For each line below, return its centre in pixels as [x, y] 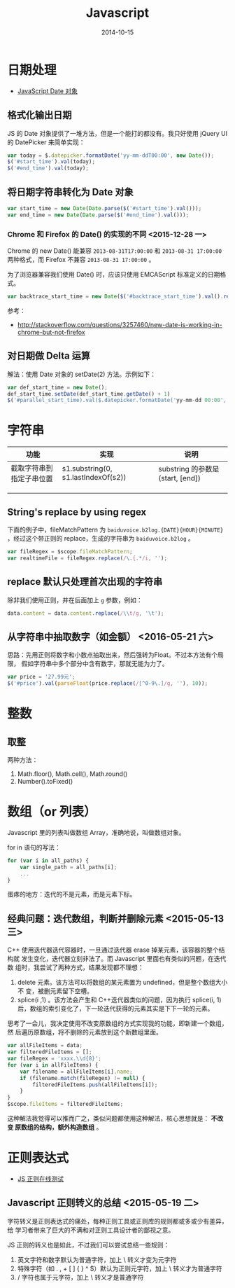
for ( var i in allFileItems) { [53, 1065]
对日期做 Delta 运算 [49, 356]
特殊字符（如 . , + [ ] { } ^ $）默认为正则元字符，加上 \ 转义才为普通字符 [120, 1268]
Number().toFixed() [45, 782]
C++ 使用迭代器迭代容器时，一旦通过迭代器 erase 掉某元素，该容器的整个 [113, 950]
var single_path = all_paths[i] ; [69, 867]
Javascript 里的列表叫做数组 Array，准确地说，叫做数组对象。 [96, 832]
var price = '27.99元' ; [41, 677]
